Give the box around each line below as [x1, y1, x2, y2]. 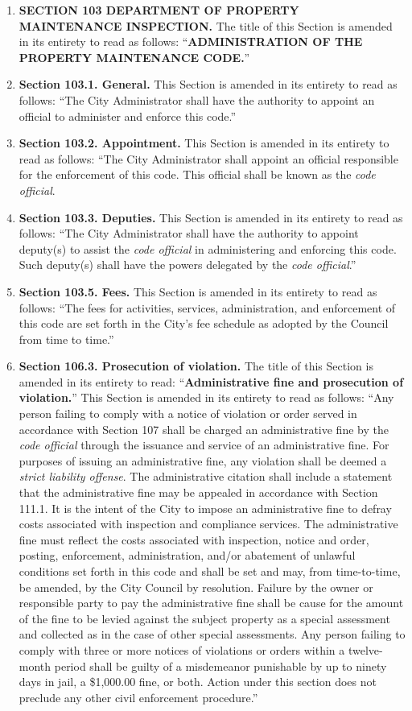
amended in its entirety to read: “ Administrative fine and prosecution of [19, 373, 404, 390]
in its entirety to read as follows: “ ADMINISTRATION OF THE [19, 33, 363, 50]
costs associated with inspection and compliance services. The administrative [19, 515, 398, 532]
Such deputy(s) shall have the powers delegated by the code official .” [19, 256, 356, 273]
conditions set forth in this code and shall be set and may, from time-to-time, [19, 563, 401, 579]
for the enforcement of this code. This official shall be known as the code [19, 166, 376, 183]
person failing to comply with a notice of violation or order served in [19, 405, 357, 422]
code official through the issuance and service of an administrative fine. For [19, 436, 389, 453]
